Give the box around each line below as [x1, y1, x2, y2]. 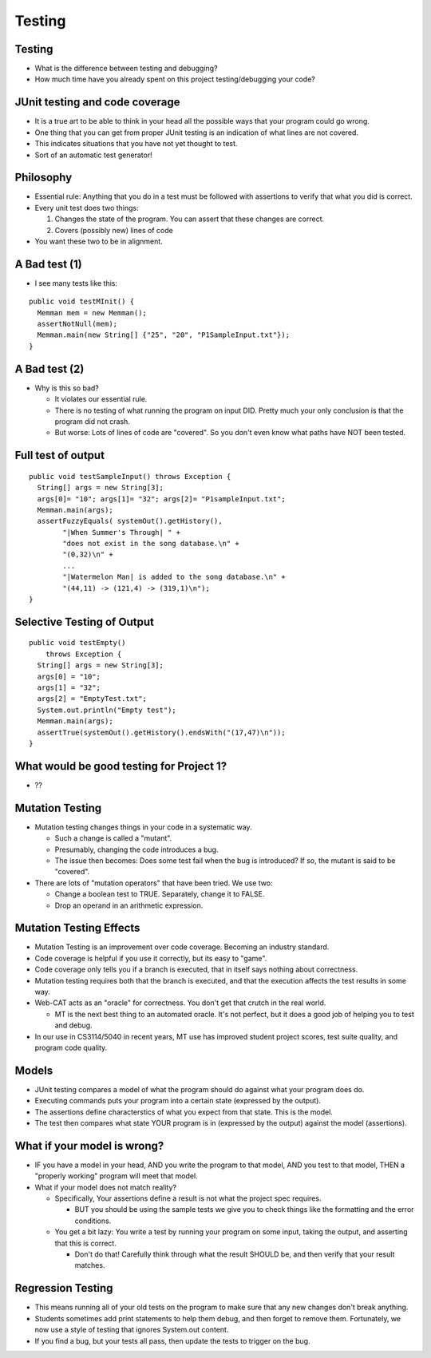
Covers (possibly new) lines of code [54, 225, 173, 235]
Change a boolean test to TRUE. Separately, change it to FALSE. [54, 889, 265, 899]
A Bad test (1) [14, 257, 83, 271]
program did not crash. [54, 416, 131, 426]
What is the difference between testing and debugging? [34, 64, 219, 73]
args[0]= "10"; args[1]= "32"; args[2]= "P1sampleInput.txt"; [37, 494, 287, 503]
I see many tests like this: [34, 278, 118, 287]
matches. [74, 1261, 105, 1270]
